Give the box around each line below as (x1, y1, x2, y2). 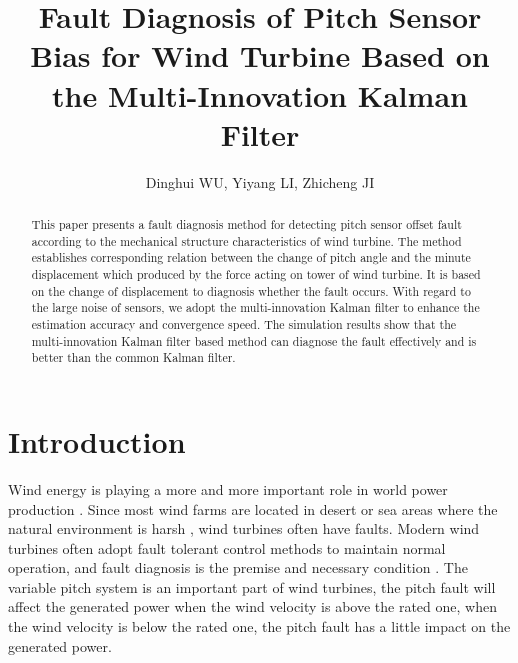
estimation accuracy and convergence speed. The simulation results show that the (31, 316, 457, 333)
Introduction (8, 420, 186, 461)
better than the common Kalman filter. (31, 349, 236, 366)
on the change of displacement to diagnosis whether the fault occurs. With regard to (31, 282, 471, 299)
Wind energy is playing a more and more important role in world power (8, 478, 448, 499)
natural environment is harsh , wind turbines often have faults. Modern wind (8, 518, 480, 539)
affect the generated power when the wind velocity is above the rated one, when (8, 596, 497, 617)
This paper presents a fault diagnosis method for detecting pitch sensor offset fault (31, 216, 462, 233)
